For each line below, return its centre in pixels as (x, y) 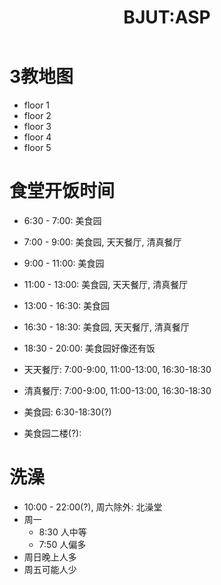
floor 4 (37, 137)
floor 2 (37, 115)
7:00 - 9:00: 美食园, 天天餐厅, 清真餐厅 (102, 242)
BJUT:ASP (167, 17)
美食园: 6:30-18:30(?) (67, 412)
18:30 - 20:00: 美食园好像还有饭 (89, 348)
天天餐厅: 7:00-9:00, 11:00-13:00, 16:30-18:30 (117, 369)
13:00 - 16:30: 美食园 (67, 305)
